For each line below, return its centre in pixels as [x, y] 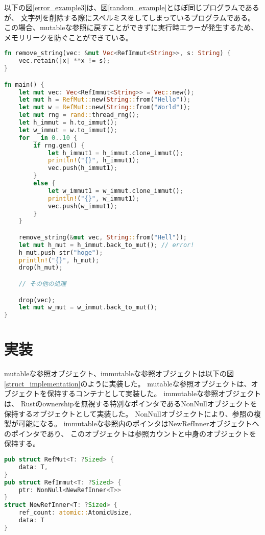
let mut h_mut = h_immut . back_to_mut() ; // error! [106, 245]
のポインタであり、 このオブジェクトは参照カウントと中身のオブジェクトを [130, 433]
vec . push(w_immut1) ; [82, 206]
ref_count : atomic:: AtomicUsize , [75, 513]
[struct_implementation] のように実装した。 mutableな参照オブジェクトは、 [128, 383]
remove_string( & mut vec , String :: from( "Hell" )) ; [103, 237]
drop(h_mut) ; [41, 268]
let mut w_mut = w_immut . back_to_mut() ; [88, 308]
